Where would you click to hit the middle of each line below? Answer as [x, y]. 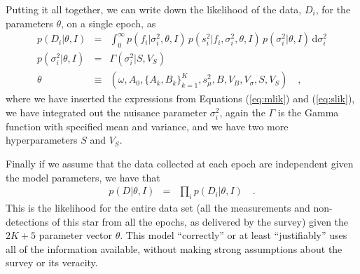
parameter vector [76, 235]
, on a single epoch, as [109, 23]
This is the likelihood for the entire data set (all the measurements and [158, 208]
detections [27, 221]
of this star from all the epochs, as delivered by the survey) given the [200, 221]
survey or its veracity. [52, 262]
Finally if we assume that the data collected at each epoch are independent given [180, 164]
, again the [242, 112]
